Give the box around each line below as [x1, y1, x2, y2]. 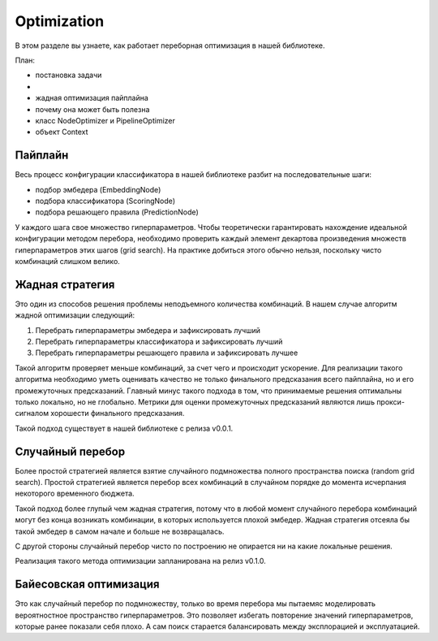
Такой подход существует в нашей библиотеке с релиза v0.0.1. [15, 423, 234, 433]
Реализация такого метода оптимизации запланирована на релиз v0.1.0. [15, 557, 267, 566]
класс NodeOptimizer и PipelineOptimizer [35, 115, 176, 125]
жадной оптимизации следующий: [15, 310, 135, 320]
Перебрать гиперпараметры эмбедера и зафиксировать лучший [35, 325, 261, 335]
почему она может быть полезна [35, 104, 150, 114]
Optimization [15, 12, 105, 30]
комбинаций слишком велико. [15, 256, 121, 266]
